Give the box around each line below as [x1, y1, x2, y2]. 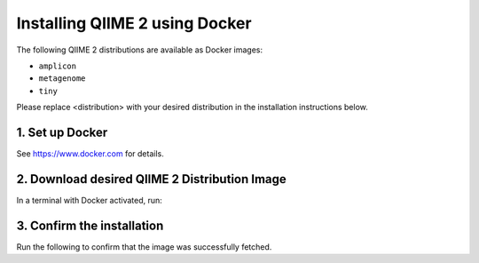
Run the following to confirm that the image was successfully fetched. [16, 241, 272, 252]
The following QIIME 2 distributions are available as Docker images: [16, 44, 263, 55]
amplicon [38, 60, 77, 71]
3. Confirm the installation [16, 218, 164, 233]
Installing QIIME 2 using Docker [16, 13, 252, 33]
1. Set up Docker [16, 124, 108, 139]
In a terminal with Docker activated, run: [16, 195, 163, 205]
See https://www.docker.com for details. [16, 148, 164, 159]
